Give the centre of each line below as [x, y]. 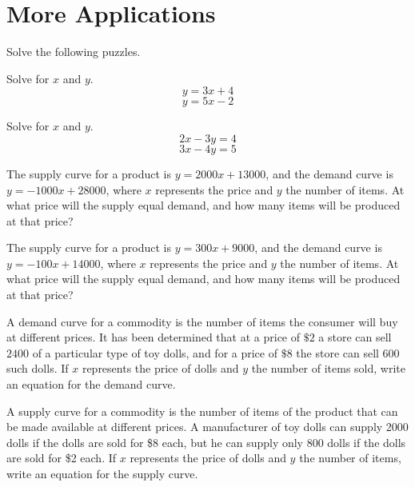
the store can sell [337, 352]
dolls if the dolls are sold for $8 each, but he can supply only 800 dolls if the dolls [206, 442]
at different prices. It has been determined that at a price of [154, 337]
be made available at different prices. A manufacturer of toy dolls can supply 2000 [207, 427]
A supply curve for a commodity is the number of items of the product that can [202, 411]
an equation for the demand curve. [91, 384]
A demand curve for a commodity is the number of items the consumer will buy [202, 321]
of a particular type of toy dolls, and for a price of [155, 352]
